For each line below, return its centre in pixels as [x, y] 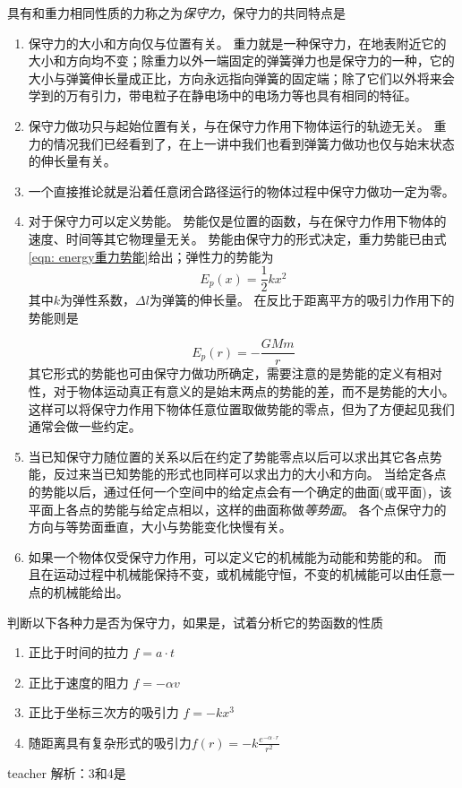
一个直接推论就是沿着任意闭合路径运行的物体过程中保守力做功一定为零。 [241, 191]
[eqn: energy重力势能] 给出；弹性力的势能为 [151, 256]
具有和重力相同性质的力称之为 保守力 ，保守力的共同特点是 [176, 13]
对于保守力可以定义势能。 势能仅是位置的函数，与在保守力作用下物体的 [237, 221]
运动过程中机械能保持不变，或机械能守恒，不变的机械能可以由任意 [248, 574]
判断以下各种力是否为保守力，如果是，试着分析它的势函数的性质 [195, 622]
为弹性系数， [98, 300]
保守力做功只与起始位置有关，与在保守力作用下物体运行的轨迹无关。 [229, 125]
